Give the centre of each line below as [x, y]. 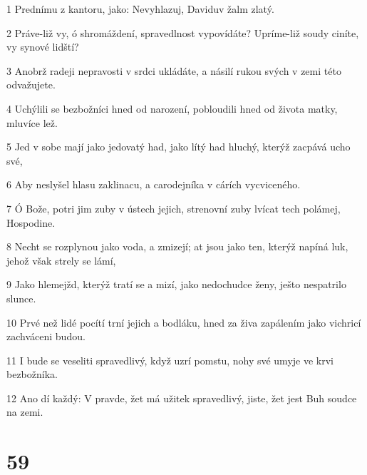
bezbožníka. [32, 374]
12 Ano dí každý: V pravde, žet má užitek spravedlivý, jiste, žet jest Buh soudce [182, 398]
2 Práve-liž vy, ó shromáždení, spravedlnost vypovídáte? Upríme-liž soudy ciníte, [183, 32]
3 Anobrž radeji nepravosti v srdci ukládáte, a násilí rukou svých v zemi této [174, 70]
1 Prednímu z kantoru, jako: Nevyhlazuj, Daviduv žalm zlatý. [140, 9]
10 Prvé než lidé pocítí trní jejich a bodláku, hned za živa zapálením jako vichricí [184, 322]
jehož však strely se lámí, [61, 260]
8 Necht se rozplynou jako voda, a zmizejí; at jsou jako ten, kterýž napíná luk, [177, 246]
